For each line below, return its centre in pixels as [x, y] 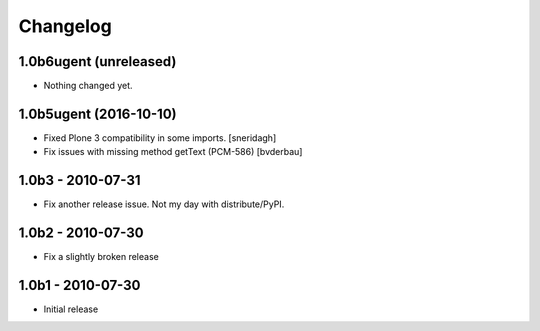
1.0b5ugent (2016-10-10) [97, 113]
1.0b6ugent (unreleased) [97, 61]
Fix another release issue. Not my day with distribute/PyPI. [164, 204]
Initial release [71, 309]
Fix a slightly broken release [101, 257]
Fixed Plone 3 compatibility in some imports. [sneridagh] [160, 137]
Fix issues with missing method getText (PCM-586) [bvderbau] [173, 152]
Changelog [65, 26]
